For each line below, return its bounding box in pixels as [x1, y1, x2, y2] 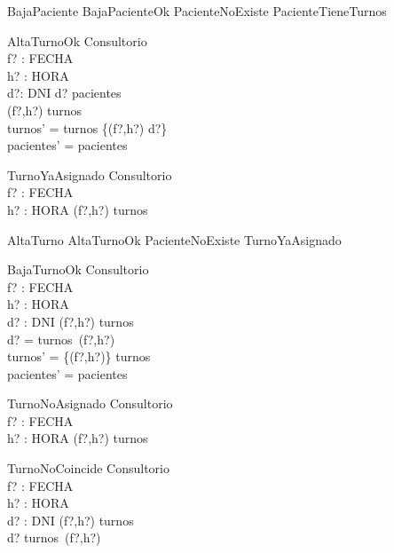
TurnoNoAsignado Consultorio [7, 394, 173, 413]
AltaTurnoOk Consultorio [7, 31, 147, 50]
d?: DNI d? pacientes [7, 83, 122, 102]
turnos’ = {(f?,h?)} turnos [7, 347, 151, 366]
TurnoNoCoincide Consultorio [7, 459, 169, 478]
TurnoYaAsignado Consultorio [7, 165, 172, 184]
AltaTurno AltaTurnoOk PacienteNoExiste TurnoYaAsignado [7, 230, 342, 249]
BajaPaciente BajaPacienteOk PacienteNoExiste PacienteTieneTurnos [7, 2, 387, 20]
